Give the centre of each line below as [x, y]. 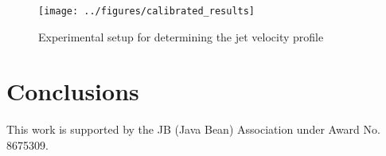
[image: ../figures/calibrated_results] [147, 11]
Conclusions [73, 91]
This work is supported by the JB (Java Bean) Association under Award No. [193, 129]
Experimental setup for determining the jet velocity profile [181, 36]
